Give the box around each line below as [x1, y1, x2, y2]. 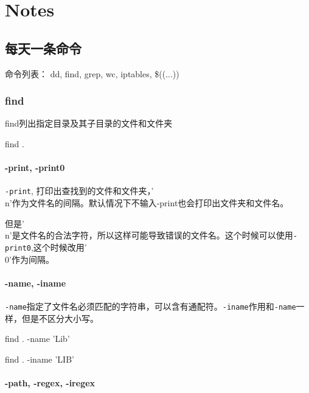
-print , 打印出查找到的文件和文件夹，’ [5, 184, 154, 197]
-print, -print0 [5, 161, 65, 174]
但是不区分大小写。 [21, 311, 99, 324]
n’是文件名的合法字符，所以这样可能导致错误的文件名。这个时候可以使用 [5, 229, 293, 242]
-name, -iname [5, 276, 66, 289]
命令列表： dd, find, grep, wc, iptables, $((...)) [5, 67, 179, 80]
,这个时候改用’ [30, 240, 87, 253]
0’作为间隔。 [5, 252, 54, 265]
